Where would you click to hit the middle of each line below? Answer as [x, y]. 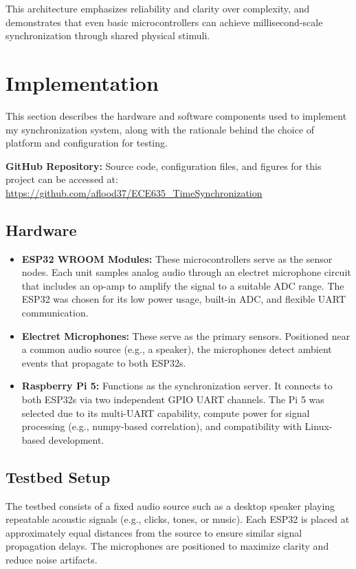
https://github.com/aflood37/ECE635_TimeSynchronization [134, 192]
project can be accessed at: [62, 179]
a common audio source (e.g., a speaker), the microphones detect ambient [177, 349]
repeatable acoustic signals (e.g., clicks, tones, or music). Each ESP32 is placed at [178, 519]
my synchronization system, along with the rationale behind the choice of [160, 129]
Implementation [82, 82]
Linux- [319, 426]
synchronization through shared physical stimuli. [108, 35]
